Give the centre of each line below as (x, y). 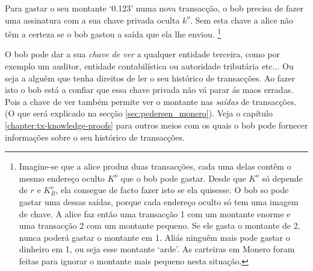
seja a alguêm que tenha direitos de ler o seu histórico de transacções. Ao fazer (150, 78)
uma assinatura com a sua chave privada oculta (92, 20)
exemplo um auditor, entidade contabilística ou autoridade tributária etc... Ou (149, 66)
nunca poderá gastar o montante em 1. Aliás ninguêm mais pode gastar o (154, 237)
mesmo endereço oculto (62, 178)
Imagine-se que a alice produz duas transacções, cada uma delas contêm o (155, 166)
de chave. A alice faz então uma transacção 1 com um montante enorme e (155, 213)
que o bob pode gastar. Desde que (183, 178)
